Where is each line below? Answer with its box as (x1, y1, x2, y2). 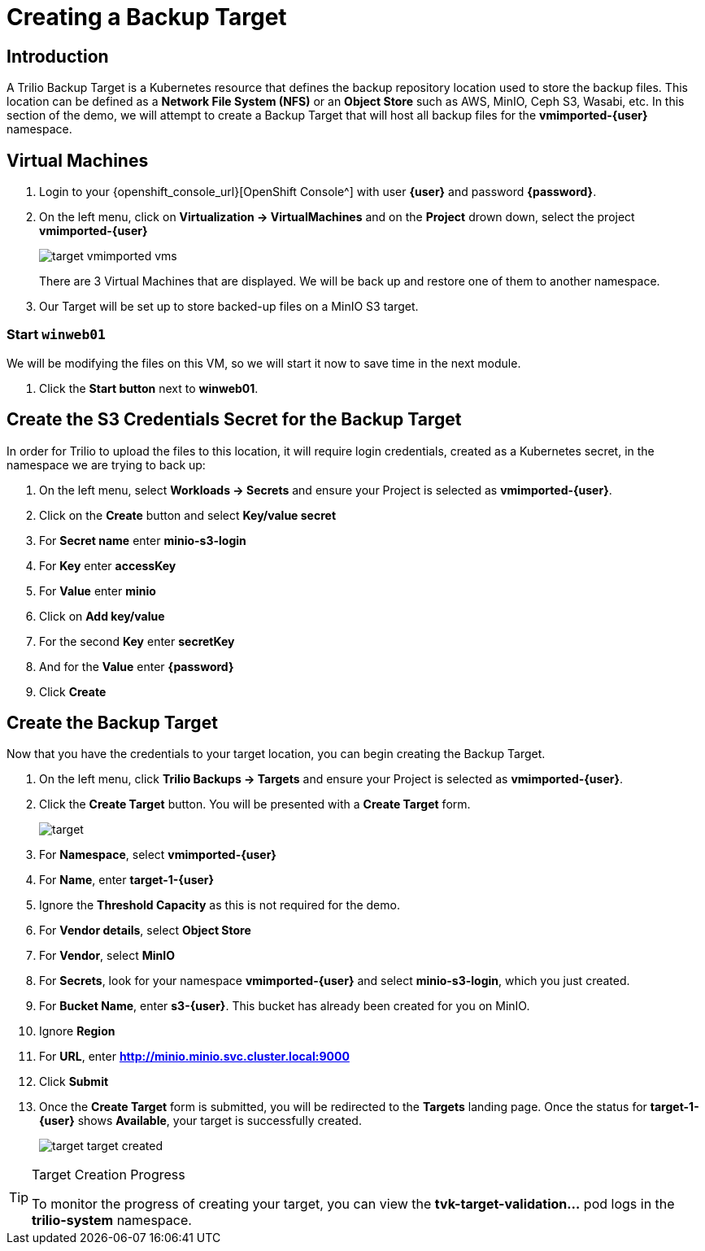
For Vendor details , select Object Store (39, 923, 251, 938)
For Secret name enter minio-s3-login (39, 533, 246, 547)
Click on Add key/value (39, 608, 165, 623)
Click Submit (39, 1074, 109, 1089)
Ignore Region (39, 1024, 115, 1039)
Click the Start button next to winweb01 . (39, 381, 259, 395)
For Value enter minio (39, 583, 156, 598)
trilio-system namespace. (32, 1212, 192, 1229)
